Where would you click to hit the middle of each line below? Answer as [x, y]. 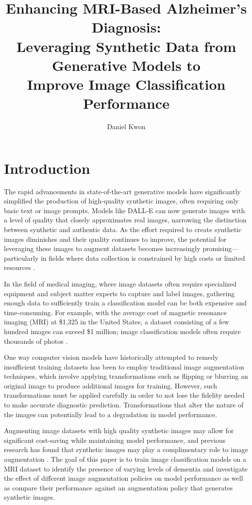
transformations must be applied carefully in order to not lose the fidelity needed [124, 395]
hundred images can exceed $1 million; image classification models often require [122, 331]
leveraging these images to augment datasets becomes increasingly [102, 248]
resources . [20, 267]
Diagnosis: [126, 27]
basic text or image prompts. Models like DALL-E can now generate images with [125, 210]
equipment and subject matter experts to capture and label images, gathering [119, 293]
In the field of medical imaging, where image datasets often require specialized [120, 283]
